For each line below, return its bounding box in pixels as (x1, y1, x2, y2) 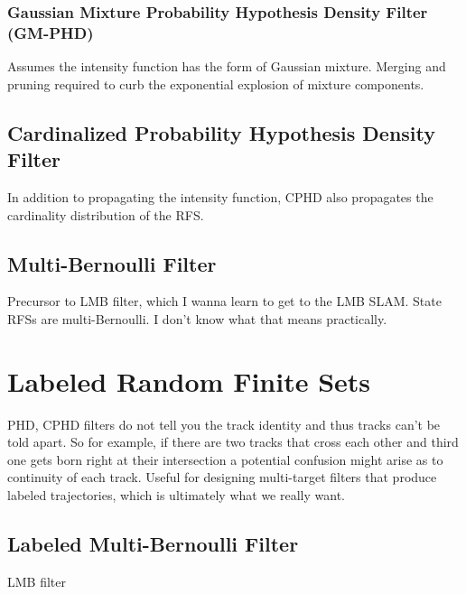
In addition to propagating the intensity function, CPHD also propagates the (7, 187, 433, 206)
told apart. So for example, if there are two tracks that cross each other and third (7, 432, 459, 451)
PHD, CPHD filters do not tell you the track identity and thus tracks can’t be (7, 414, 441, 433)
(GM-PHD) (7, 21, 94, 43)
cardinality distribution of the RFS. (7, 205, 204, 224)
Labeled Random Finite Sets (7, 362, 371, 399)
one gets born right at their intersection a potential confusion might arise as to (7, 450, 443, 469)
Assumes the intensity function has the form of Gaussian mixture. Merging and (7, 57, 446, 76)
